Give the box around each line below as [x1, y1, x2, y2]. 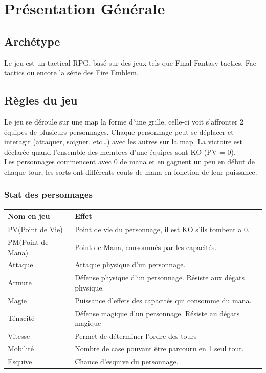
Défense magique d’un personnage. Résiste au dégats [75, 307, 240, 318]
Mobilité [8, 343, 34, 354]
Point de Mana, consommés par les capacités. [75, 241, 217, 252]
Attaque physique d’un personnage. [75, 259, 186, 270]
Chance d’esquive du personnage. [75, 356, 179, 366]
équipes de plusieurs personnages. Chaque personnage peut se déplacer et [4, 126, 234, 137]
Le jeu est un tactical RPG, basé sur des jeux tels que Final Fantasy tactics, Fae [4, 57, 256, 68]
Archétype [4, 33, 60, 49]
